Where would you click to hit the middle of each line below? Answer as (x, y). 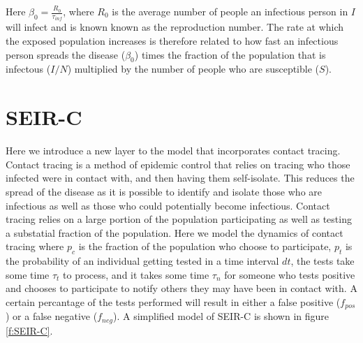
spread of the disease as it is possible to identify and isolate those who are (164, 191)
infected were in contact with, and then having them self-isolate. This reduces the (180, 178)
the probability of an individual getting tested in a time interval (142, 261)
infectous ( (28, 69)
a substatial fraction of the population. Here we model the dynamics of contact (175, 232)
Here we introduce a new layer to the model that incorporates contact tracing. (173, 151)
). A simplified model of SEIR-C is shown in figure (221, 316)
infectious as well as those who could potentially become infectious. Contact (168, 205)
